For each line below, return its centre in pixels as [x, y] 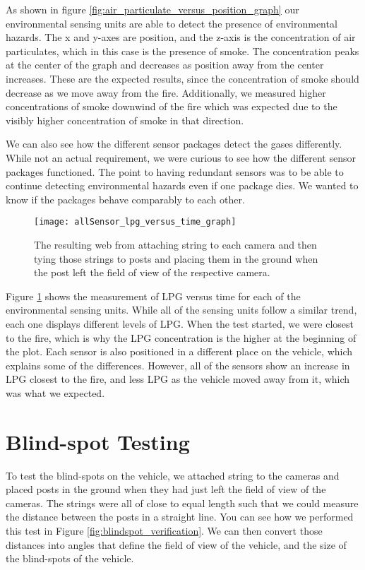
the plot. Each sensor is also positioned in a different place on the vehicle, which [179, 351]
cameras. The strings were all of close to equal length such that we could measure [182, 503]
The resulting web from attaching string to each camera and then [175, 244]
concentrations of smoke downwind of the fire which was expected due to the [172, 106]
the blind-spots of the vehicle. [70, 558]
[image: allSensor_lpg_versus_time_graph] [135, 222]
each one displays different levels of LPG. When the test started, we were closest [180, 323]
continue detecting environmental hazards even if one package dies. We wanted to [182, 185]
